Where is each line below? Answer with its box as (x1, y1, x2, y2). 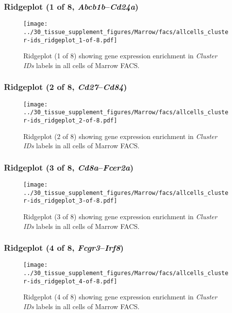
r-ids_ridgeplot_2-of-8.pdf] (23, 117, 117, 124)
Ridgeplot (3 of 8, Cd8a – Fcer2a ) (4, 161, 133, 173)
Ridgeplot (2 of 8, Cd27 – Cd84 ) (4, 81, 127, 93)
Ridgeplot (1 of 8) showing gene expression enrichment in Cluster (23, 51, 217, 61)
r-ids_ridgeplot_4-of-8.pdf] (23, 278, 117, 285)
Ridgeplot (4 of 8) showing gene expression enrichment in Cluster (23, 292, 217, 302)
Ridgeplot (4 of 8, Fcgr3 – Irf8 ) (4, 242, 124, 254)
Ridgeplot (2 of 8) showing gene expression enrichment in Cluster (23, 131, 217, 141)
